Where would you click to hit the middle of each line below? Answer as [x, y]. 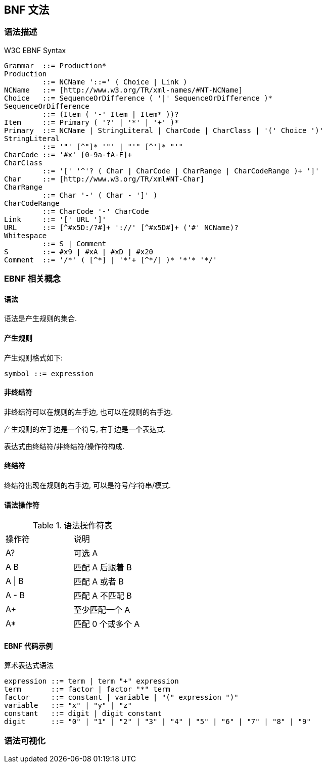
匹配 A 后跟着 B [103, 568]
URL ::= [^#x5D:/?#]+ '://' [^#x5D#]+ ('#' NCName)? [121, 227]
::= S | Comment [74, 243]
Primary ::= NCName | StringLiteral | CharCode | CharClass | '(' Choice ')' [164, 130]
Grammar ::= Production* [55, 65]
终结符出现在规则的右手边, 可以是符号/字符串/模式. [88, 485]
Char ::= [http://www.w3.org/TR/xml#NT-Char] [104, 179]
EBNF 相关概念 [33, 279]
